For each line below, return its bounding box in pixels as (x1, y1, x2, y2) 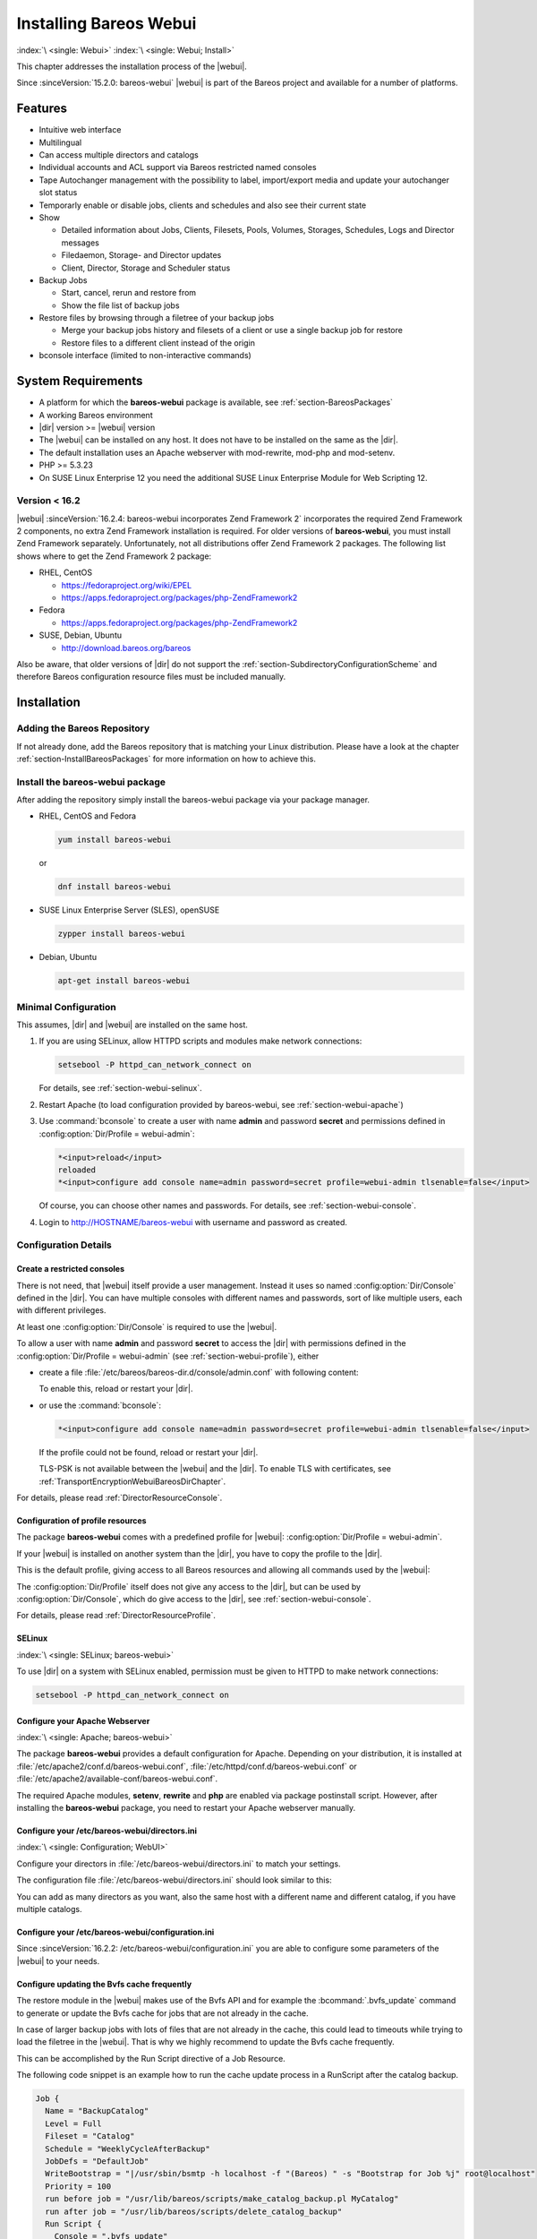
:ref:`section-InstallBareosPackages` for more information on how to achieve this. (16, 753, 317, 764)
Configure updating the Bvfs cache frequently (16, 1978, 192, 1989)
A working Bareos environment (38, 409, 153, 420)
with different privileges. (16, 1305, 107, 1316)
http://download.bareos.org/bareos (61, 642, 192, 653)
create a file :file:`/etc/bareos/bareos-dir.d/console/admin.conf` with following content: (38, 1367, 359, 1378)
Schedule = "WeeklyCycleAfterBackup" (45, 2143, 210, 2154)
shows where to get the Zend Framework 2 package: (16, 551, 212, 562)
